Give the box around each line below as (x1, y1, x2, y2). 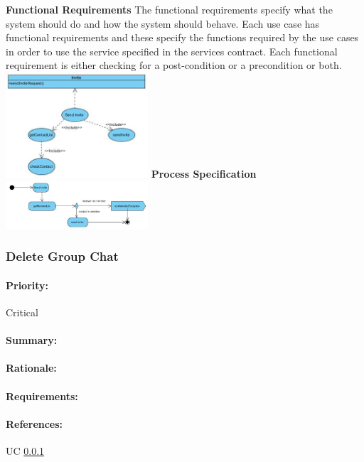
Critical (6, 305, 38, 320)
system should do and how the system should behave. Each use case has (6, 16, 320, 31)
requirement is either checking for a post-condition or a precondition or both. (6, 58, 342, 72)
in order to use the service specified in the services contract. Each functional (6, 43, 338, 58)
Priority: (6, 277, 49, 292)
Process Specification (151, 166, 257, 181)
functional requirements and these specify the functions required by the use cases (6, 30, 359, 45)
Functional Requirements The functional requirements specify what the (6, 2, 333, 16)
